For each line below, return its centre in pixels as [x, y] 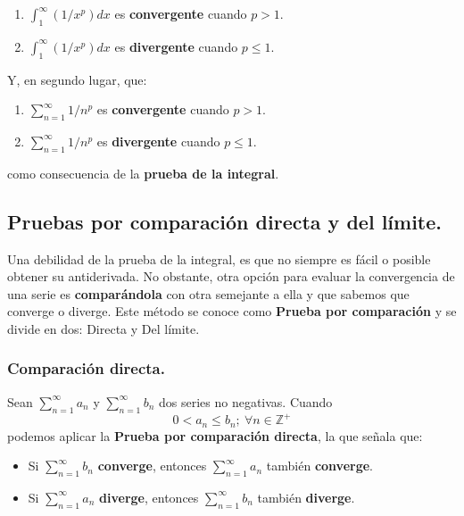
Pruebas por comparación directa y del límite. [225, 221]
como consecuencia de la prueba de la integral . [143, 173]
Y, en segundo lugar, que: [77, 79]
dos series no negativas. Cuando [245, 401]
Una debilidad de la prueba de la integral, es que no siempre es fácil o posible [219, 258]
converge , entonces [152, 466]
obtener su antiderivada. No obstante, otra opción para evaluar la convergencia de [231, 276]
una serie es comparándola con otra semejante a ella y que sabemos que [208, 293]
